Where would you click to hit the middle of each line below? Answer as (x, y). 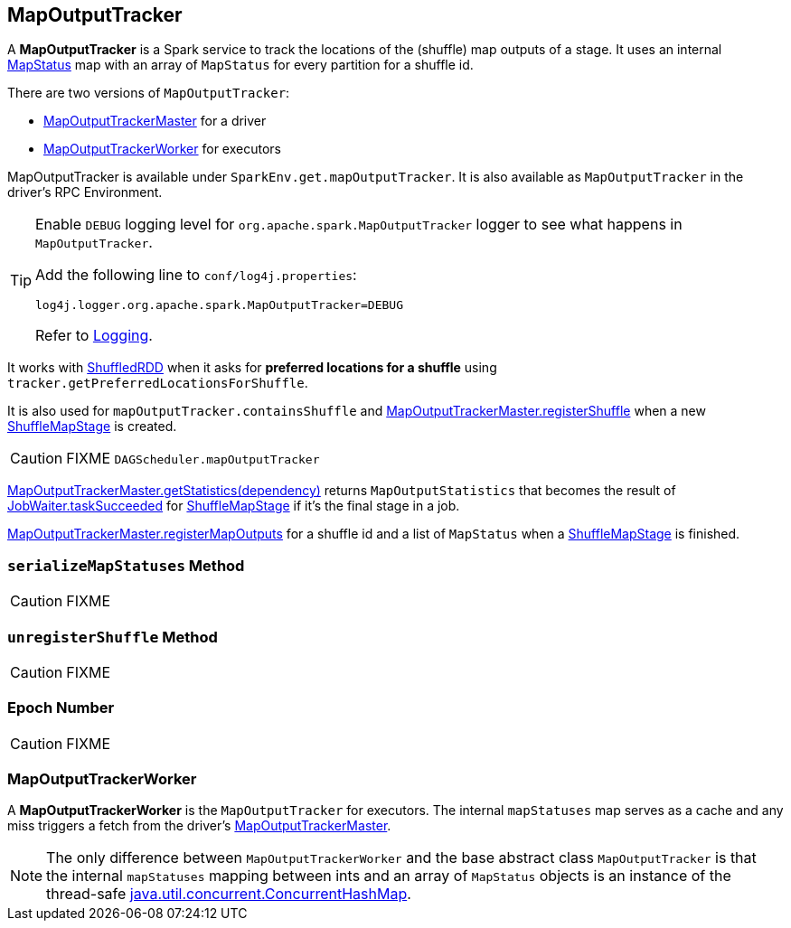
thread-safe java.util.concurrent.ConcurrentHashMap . (229, 894)
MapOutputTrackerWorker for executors (162, 149)
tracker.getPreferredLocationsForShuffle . (158, 383)
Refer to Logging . (94, 336)
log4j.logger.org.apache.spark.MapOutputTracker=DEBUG (219, 305)
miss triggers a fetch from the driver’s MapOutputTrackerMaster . (199, 826)
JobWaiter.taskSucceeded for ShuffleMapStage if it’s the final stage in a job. (234, 506)
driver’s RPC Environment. (85, 192)
